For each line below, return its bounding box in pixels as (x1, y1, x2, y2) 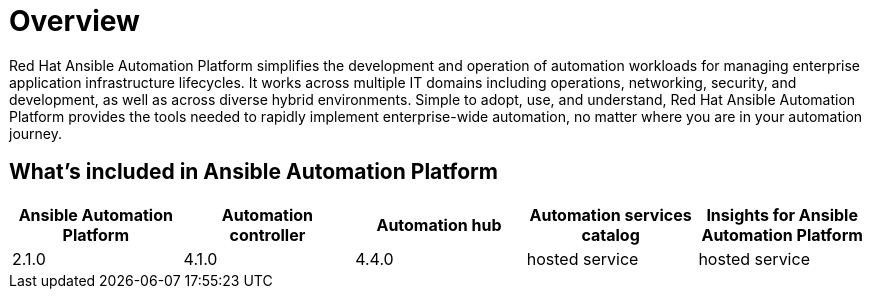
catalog (581, 224, 640, 245)
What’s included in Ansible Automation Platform (9, 159, 498, 185)
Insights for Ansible (706, 204, 858, 225)
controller (229, 224, 306, 245)
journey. (9, 124, 62, 142)
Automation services (529, 204, 692, 225)
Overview (9, 4, 140, 38)
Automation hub (376, 214, 502, 235)
